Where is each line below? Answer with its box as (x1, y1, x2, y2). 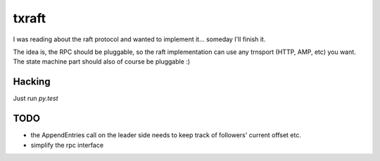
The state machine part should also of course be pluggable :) (13, 57, 190, 66)
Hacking (13, 76, 51, 87)
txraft (13, 10, 46, 26)
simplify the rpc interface (30, 141, 104, 149)
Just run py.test (13, 94, 59, 103)
